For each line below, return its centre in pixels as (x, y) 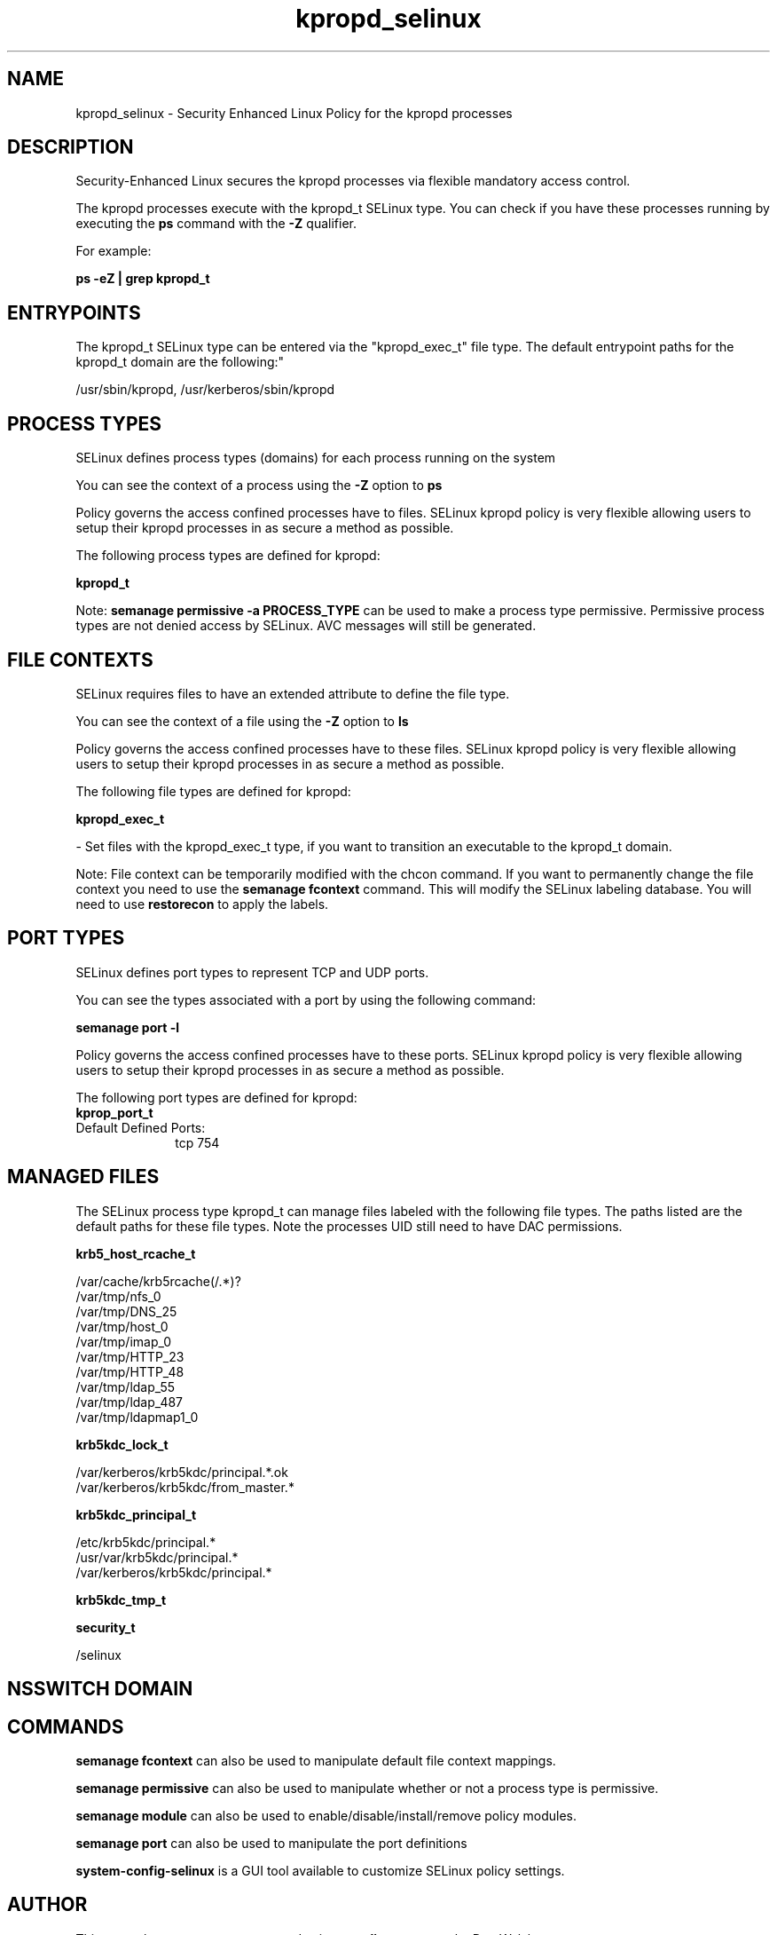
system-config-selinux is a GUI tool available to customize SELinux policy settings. (320, 1870)
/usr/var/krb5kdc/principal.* (157, 1557)
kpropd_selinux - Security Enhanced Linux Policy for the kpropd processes (294, 113)
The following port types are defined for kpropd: (216, 1097)
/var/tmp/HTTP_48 (130, 1371)
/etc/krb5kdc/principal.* (146, 1542)
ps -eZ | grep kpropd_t (143, 279)
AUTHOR (47, 1905)
